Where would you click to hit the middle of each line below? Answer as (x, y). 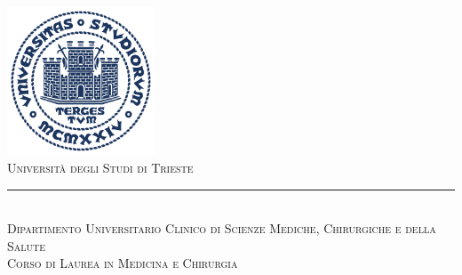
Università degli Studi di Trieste (100, 167)
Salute (27, 245)
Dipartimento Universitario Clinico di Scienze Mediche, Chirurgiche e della (222, 228)
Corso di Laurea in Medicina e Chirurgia (123, 263)
